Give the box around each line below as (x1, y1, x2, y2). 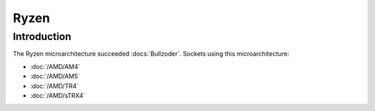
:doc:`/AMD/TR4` (30, 81, 79, 90)
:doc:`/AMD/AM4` (30, 62, 81, 70)
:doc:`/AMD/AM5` (30, 72, 80, 81)
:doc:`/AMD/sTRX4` (30, 91, 86, 99)
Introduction (12, 30, 72, 43)
